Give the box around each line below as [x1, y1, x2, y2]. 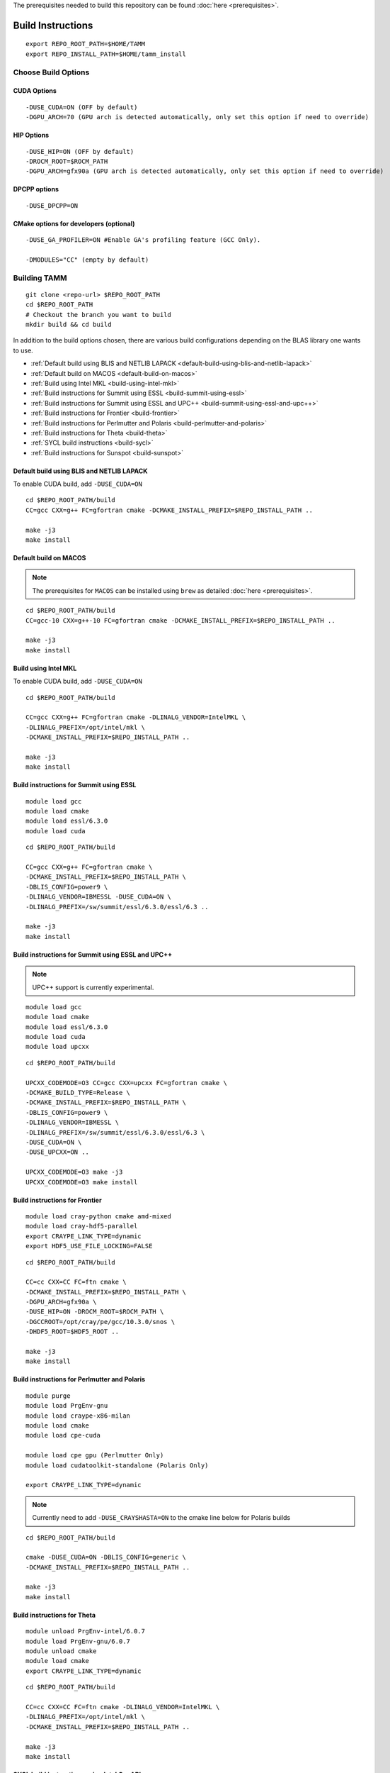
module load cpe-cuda [25, 1431, 101, 1440]
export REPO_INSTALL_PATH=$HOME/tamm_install [25, 50, 187, 58]
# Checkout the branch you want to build [25, 311, 171, 318]
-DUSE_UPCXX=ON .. [25, 1148, 90, 1156]
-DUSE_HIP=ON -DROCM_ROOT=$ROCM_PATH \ [25, 1308, 164, 1316]
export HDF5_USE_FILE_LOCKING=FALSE [25, 1242, 153, 1250]
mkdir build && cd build [25, 321, 112, 328]
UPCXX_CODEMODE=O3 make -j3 [25, 1168, 123, 1177]
